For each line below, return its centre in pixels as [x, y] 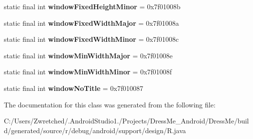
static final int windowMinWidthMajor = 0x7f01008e [88, 55]
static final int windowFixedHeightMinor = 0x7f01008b [92, 6]
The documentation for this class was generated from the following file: [110, 104]
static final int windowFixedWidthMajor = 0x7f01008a [91, 23]
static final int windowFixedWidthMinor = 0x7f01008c [91, 39]
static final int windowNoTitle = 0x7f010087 [74, 88]
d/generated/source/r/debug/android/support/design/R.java [95, 130]
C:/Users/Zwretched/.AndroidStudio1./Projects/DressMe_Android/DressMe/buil [126, 121]
